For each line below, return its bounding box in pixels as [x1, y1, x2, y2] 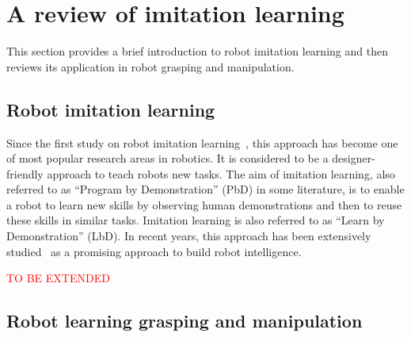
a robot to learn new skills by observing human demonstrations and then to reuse [6, 196, 402, 213]
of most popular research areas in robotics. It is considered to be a [6, 150, 329, 167]
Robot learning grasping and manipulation [6, 308, 363, 333]
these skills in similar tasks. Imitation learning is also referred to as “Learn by [6, 212, 385, 228]
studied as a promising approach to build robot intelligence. [6, 243, 302, 259]
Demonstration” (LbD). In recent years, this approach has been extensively [6, 228, 371, 244]
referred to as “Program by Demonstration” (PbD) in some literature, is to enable [6, 181, 405, 197]
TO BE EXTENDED [6, 270, 110, 286]
